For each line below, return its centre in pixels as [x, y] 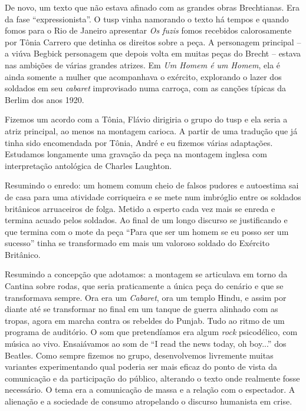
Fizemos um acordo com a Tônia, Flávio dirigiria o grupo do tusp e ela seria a [146, 119]
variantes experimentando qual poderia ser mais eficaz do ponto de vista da [141, 367]
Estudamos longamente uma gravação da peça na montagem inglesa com [136, 154]
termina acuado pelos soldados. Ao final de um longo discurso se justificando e [146, 220]
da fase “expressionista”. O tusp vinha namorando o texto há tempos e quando [147, 19]
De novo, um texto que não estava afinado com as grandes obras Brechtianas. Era [152, 7]
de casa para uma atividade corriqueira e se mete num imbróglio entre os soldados [153, 196]
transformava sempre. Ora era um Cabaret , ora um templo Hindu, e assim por [146, 297]
